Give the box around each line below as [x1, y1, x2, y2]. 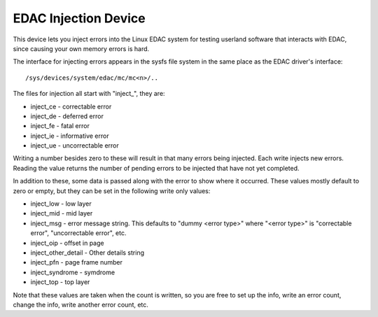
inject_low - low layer [30, 199, 92, 208]
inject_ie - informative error [30, 132, 109, 140]
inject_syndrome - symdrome [30, 268, 115, 276]
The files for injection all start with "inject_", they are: [13, 90, 165, 98]
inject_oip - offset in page [30, 239, 104, 247]
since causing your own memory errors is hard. [13, 44, 150, 52]
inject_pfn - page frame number [30, 258, 122, 267]
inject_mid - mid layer [30, 209, 93, 218]
